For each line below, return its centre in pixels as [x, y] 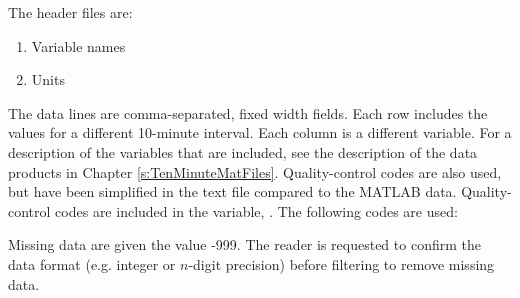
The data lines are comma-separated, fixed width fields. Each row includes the [248, 112]
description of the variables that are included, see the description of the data [243, 151]
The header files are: [70, 12]
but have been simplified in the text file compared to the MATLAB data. [232, 191]
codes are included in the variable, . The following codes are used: [256, 210]
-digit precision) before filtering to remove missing [341, 263]
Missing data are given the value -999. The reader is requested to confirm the [244, 244]
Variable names [78, 45]
